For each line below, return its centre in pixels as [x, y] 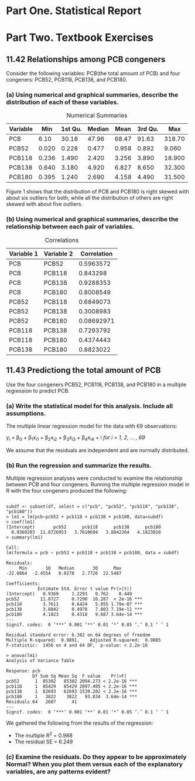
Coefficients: [23, 583]
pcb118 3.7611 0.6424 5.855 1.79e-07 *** [74, 604]
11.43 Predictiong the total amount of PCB [83, 370]
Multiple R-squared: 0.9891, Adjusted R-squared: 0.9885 [83, 640]
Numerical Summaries [97, 116]
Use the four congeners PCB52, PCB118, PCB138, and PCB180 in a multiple [96, 384]
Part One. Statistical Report [74, 11]
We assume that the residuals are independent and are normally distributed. [97, 450]
